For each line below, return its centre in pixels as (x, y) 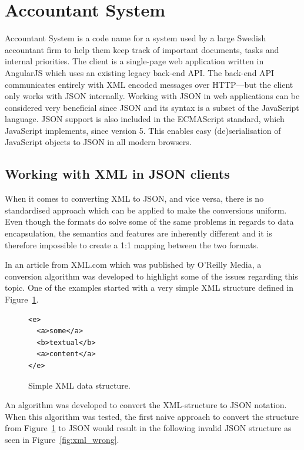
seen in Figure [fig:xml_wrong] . (62, 439)
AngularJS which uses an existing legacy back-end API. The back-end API (140, 72)
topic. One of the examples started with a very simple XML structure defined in (149, 288)
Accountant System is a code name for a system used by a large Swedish (136, 38)
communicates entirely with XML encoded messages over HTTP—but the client (149, 84)
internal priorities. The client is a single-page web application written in (134, 61)
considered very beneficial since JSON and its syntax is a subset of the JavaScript (152, 107)
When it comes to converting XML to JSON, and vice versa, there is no (134, 198)
